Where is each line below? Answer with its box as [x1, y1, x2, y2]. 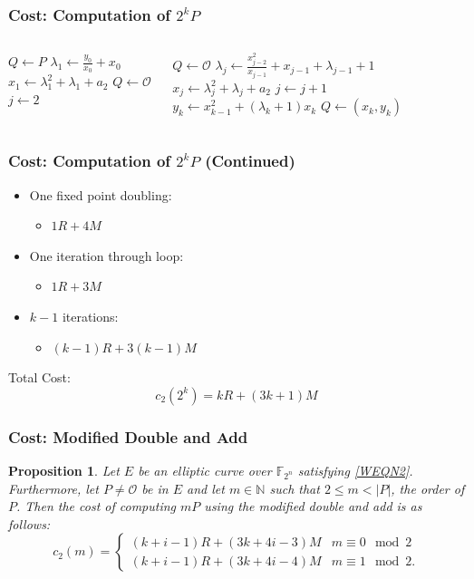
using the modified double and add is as [204, 497, 422, 516]
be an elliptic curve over [138, 460, 272, 479]
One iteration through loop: [29, 246, 184, 265]
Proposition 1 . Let [8, 460, 120, 479]
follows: [8, 514, 51, 533]
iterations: [62, 306, 119, 325]
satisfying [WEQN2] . [297, 460, 413, 479]
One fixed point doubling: [29, 185, 172, 204]
